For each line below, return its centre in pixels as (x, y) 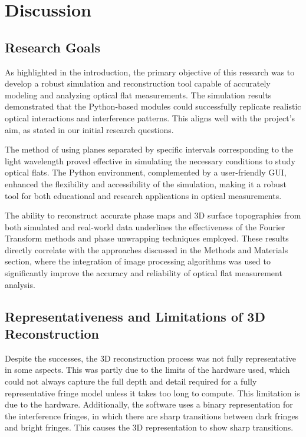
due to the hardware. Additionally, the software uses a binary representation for (149, 404)
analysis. (20, 284)
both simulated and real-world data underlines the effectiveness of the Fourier (145, 226)
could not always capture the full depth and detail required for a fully (131, 381)
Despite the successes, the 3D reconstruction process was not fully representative (151, 358)
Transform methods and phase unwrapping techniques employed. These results (147, 238)
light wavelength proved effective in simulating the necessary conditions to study (150, 160)
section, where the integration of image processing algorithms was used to (138, 261)
